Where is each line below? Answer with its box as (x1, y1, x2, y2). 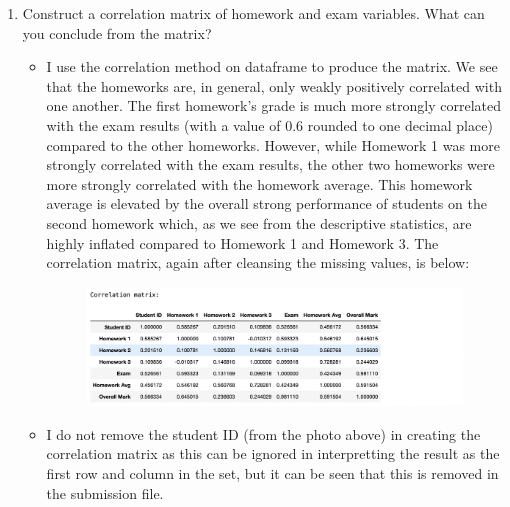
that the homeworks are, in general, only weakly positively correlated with (46, 75, 502, 96)
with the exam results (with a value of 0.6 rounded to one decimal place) (46, 114, 493, 135)
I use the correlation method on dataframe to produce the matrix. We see (46, 56, 498, 77)
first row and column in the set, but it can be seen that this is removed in (46, 462, 499, 483)
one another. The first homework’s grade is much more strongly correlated (46, 95, 502, 116)
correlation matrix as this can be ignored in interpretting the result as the (46, 443, 500, 464)
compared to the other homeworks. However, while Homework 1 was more (46, 134, 500, 155)
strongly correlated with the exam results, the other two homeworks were (46, 154, 495, 175)
